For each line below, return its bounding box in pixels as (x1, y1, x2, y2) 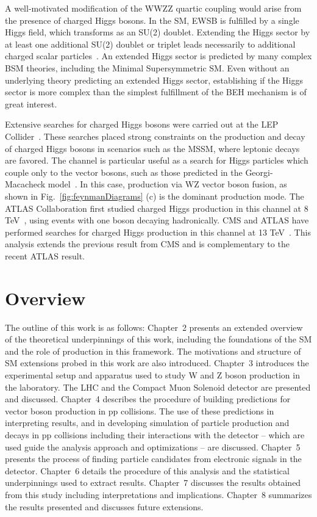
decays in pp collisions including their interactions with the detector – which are (5, 428, 305, 441)
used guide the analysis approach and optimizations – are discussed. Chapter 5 (5, 440, 301, 453)
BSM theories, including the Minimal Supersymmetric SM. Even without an (5, 61, 290, 74)
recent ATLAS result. (5, 249, 85, 262)
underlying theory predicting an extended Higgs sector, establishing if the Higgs (5, 73, 304, 86)
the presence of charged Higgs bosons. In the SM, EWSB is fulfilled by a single (5, 13, 299, 26)
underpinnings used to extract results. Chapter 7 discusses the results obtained (5, 476, 301, 489)
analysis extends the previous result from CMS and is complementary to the (5, 237, 290, 250)
